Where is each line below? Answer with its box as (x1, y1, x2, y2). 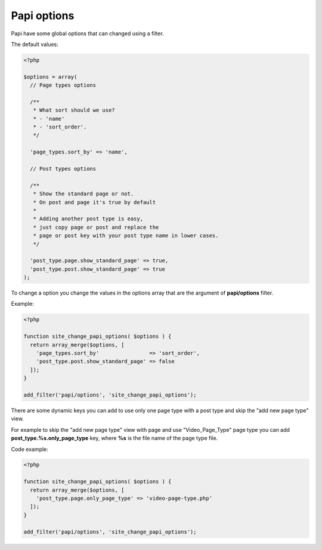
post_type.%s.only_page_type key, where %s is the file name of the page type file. (11, 435, 218, 442)
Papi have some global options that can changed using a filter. (11, 30, 164, 37)
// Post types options (30, 165, 97, 172)
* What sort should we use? (33, 107, 116, 113)
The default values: (11, 41, 59, 48)
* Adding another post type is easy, (33, 216, 143, 222)
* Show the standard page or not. (33, 190, 134, 197)
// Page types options (30, 82, 97, 89)
